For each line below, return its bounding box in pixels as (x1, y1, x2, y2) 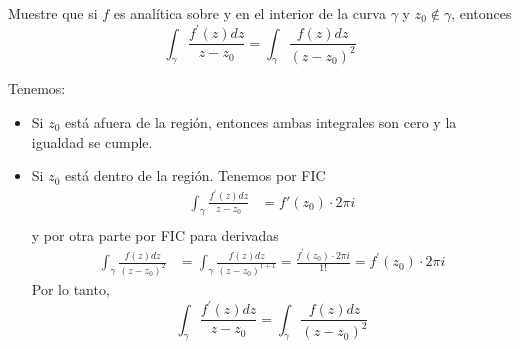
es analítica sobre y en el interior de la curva (113, 3, 386, 23)
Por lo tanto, (31, 278, 110, 299)
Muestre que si (8, 3, 98, 23)
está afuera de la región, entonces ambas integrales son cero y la (65, 111, 457, 132)
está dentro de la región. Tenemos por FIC (65, 165, 326, 186)
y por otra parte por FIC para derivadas (31, 224, 279, 245)
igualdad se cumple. (31, 131, 153, 152)
